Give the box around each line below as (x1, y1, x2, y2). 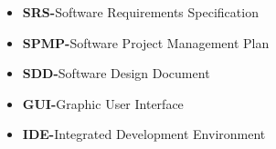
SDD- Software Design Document (22, 64, 210, 83)
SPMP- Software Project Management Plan (22, 33, 270, 52)
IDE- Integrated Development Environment (22, 124, 266, 144)
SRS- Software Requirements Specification (22, 3, 259, 21)
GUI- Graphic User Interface (22, 94, 184, 113)
